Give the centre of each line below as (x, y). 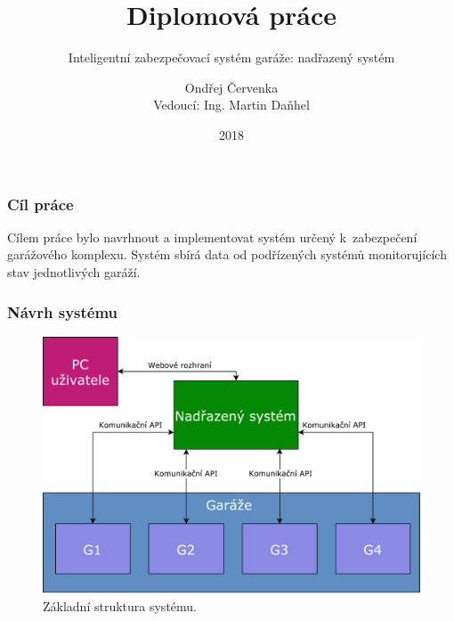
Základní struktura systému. (120, 605)
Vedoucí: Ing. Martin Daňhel (231, 105)
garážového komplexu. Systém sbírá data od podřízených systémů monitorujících (227, 254)
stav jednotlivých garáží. (74, 271)
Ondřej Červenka (231, 87)
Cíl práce (41, 204)
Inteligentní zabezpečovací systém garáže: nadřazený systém (231, 57)
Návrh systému (63, 311)
